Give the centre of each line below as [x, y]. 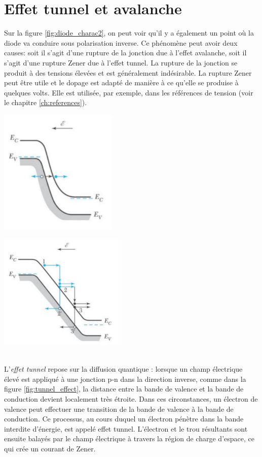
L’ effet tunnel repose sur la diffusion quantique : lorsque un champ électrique [123, 369]
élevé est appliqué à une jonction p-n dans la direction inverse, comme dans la [125, 379]
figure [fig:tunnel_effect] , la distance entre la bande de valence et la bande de [124, 389]
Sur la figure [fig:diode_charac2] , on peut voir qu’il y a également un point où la [129, 33]
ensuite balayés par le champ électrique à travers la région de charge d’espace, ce [129, 438]
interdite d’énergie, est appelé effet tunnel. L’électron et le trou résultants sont [126, 428]
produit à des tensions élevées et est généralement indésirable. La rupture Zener [128, 72]
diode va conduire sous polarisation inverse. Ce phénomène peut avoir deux [121, 42]
